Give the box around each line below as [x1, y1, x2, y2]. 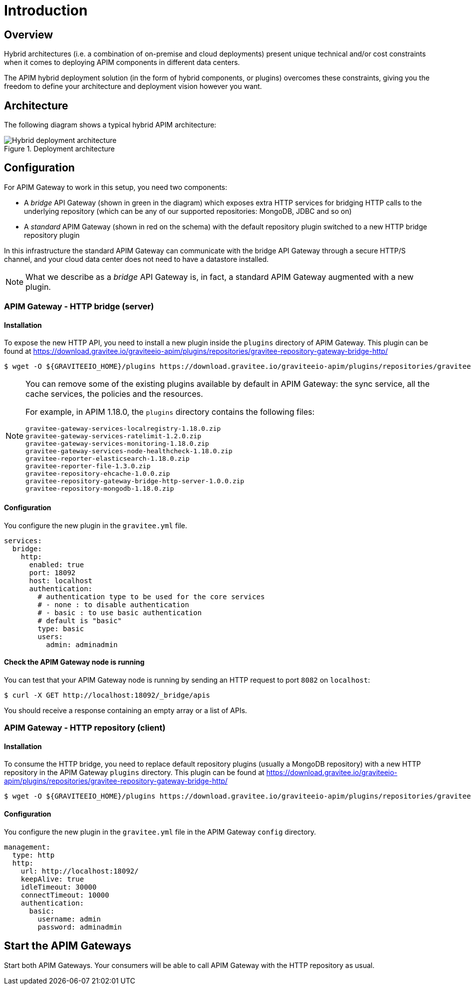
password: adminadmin [37, 923, 122, 931]
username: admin [37, 915, 101, 923]
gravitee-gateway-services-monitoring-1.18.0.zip [25, 440, 209, 448]
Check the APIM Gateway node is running [4, 658, 145, 667]
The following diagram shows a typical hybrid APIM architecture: [4, 120, 217, 129]
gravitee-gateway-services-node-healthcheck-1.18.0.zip [25, 447, 233, 455]
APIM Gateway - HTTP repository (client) [4, 723, 166, 733]
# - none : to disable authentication [37, 600, 189, 609]
